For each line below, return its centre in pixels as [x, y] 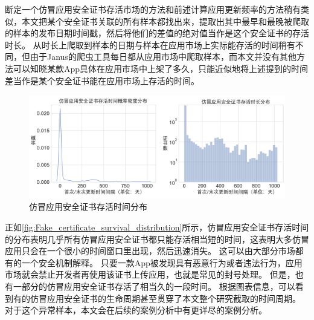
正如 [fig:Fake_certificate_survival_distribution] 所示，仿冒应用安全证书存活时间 [157, 227]
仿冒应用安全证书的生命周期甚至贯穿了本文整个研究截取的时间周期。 [165, 298]
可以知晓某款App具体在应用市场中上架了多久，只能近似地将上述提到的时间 [161, 68]
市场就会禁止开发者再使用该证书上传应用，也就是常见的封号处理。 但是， [150, 274]
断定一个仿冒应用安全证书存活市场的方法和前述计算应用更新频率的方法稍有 [153, 9]
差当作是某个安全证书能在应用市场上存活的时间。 [102, 80]
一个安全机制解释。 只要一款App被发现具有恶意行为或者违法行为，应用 [162, 262]
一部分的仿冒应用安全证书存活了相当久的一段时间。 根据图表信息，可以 [154, 286]
